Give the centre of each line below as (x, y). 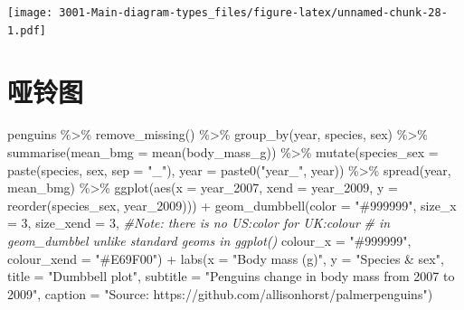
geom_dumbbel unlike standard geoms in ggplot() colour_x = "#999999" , (209, 240)
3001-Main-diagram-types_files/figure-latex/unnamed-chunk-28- (253, 13)
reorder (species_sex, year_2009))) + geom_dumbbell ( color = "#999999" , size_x (232, 205)
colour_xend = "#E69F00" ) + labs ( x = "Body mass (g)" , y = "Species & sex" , (226, 258)
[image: (30, 13)
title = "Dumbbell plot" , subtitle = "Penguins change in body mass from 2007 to (231, 276)
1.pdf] (27, 30)
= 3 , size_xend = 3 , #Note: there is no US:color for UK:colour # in (199, 223)
